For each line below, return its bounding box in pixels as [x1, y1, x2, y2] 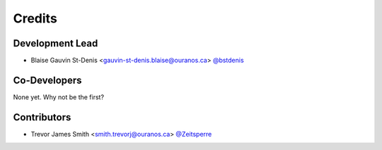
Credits [13, 11, 58, 26]
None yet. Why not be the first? [13, 92, 105, 101]
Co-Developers [13, 74, 82, 86]
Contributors [13, 111, 71, 123]
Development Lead [13, 37, 98, 49]
